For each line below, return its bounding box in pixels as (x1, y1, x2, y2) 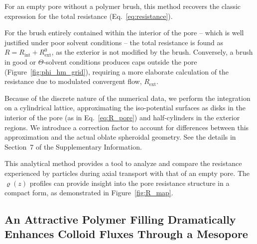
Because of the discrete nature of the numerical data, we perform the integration (4, 92, 251, 103)
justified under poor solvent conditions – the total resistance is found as (4, 37, 223, 47)
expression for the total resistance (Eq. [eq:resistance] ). (4, 10, 173, 21)
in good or (4, 56, 36, 67)
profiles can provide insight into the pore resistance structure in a (29, 177, 230, 188)
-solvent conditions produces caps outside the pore (43, 56, 197, 67)
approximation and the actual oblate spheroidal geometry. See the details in (4, 132, 236, 142)
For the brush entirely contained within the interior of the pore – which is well (4, 27, 244, 38)
